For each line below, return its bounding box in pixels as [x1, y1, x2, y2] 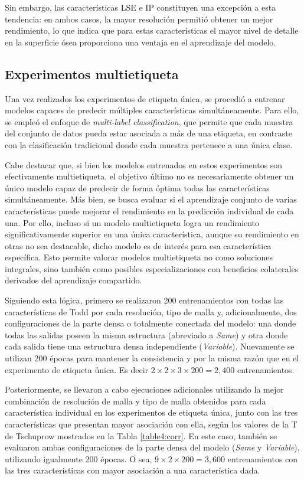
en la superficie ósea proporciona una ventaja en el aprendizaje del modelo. [5, 35, 276, 48]
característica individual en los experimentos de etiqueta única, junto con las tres [5, 406, 298, 419]
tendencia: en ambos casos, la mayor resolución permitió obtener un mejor [5, 12, 273, 25]
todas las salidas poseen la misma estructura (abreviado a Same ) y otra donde [5, 328, 288, 341]
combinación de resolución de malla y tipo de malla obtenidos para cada [5, 394, 266, 407]
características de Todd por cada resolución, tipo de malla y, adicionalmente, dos [5, 305, 297, 318]
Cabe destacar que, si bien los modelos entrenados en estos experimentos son [5, 158, 283, 171]
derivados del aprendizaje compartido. [5, 274, 142, 286]
